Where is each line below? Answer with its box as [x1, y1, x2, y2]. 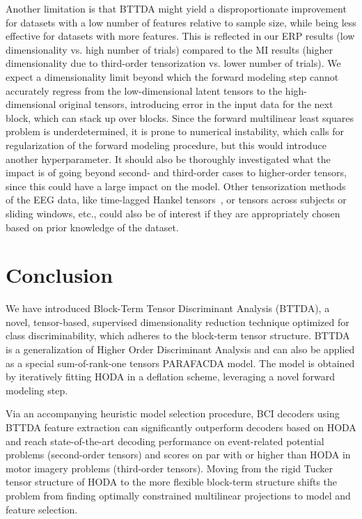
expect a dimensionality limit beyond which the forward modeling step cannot [6, 69, 339, 84]
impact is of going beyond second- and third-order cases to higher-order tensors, [6, 165, 347, 180]
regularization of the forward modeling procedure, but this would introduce [6, 137, 326, 152]
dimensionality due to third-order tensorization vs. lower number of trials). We [6, 56, 341, 70]
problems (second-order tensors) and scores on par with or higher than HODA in [6, 447, 351, 462]
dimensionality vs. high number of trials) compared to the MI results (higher [6, 42, 333, 56]
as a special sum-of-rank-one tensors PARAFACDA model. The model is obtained [6, 355, 355, 370]
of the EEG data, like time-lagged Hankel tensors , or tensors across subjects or [6, 192, 347, 207]
